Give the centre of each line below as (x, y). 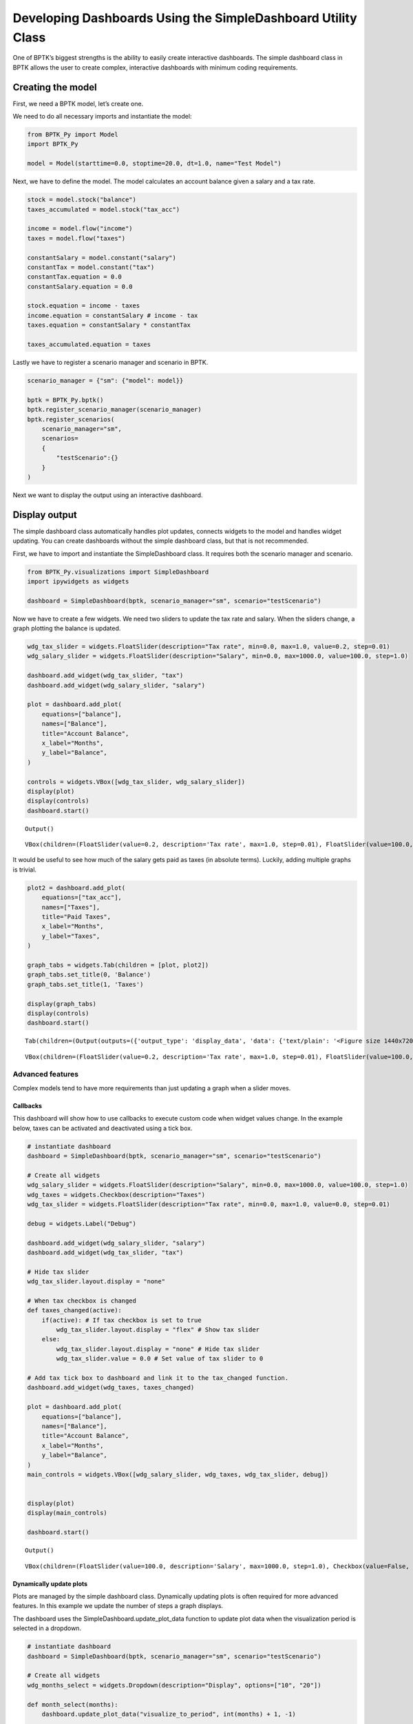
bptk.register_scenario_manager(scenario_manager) (115, 410)
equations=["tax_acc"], (82, 898)
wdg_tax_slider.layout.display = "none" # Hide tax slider (158, 1349)
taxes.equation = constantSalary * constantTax (109, 325)
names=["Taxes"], (71, 907)
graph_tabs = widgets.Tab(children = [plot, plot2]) (118, 965)
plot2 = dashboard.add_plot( (76, 888)
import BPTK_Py (53, 144)
